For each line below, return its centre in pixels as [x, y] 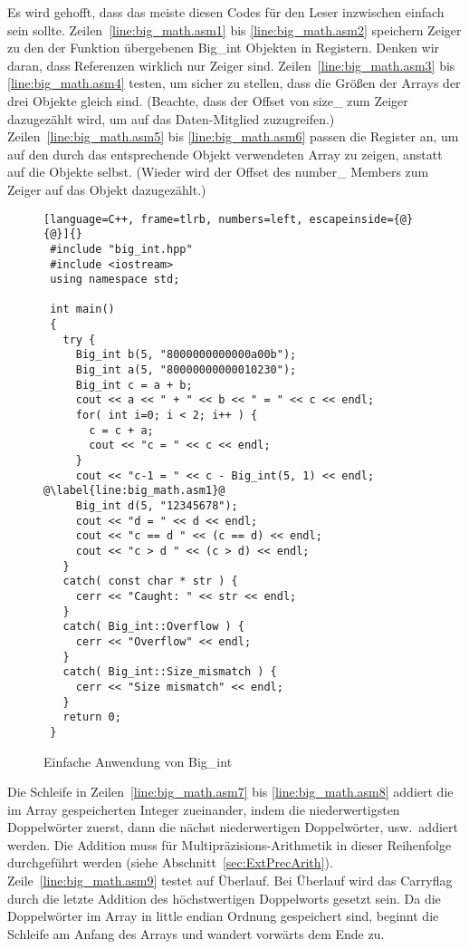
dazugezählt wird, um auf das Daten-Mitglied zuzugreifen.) [171, 118]
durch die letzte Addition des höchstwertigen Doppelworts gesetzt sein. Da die [224, 898]
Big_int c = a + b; [134, 385]
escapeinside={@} [361, 219]
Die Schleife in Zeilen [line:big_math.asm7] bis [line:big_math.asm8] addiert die [230, 792]
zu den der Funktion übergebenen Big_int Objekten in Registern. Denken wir [224, 48]
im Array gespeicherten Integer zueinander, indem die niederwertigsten [204, 809]
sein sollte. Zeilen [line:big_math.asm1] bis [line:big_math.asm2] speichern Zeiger [234, 29]
